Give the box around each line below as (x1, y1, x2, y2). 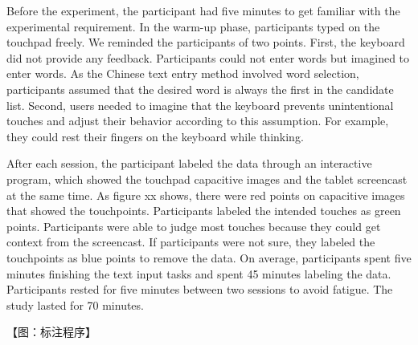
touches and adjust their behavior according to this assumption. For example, (6, 112, 389, 129)
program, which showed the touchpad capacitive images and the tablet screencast (6, 170, 408, 187)
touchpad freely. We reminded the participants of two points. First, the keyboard (6, 34, 405, 51)
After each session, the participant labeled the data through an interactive (6, 155, 372, 172)
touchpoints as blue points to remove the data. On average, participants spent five (6, 249, 412, 266)
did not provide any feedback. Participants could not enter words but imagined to (6, 49, 410, 66)
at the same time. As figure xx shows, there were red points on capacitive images (6, 186, 405, 203)
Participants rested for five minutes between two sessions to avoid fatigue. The (6, 281, 393, 298)
